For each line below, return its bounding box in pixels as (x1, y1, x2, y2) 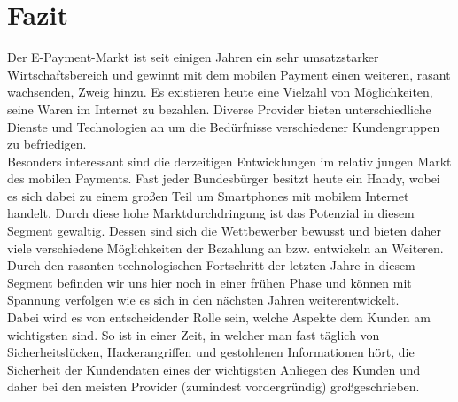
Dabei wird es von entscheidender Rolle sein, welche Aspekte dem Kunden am (7, 308, 431, 327)
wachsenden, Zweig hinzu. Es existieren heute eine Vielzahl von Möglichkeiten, (7, 82, 433, 101)
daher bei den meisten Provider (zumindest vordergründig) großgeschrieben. (7, 377, 420, 396)
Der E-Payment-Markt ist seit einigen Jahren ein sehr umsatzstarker (7, 48, 379, 66)
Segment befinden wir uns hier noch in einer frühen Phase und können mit (7, 273, 412, 291)
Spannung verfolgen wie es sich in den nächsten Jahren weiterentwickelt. (7, 290, 400, 309)
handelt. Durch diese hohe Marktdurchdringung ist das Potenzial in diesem (7, 204, 415, 222)
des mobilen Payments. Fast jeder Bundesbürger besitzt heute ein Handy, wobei (7, 169, 440, 188)
